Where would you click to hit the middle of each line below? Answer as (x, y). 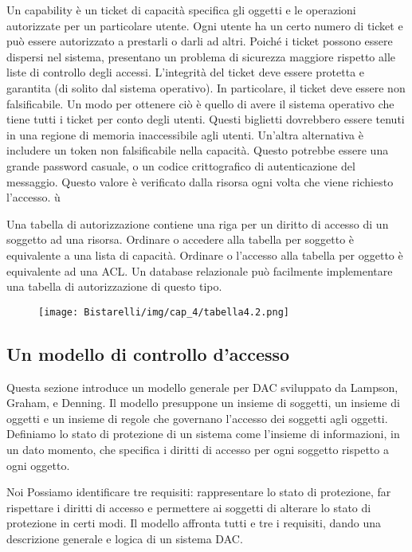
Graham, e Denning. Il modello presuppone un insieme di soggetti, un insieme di (203, 403)
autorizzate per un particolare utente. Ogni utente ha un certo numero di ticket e (205, 25)
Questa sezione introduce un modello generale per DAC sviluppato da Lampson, (202, 387)
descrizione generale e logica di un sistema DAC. (125, 538)
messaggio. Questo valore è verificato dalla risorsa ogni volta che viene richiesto (200, 181)
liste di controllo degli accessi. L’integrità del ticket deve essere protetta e (186, 72)
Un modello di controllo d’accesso (148, 353)
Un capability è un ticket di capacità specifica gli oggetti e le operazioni (181, 10)
